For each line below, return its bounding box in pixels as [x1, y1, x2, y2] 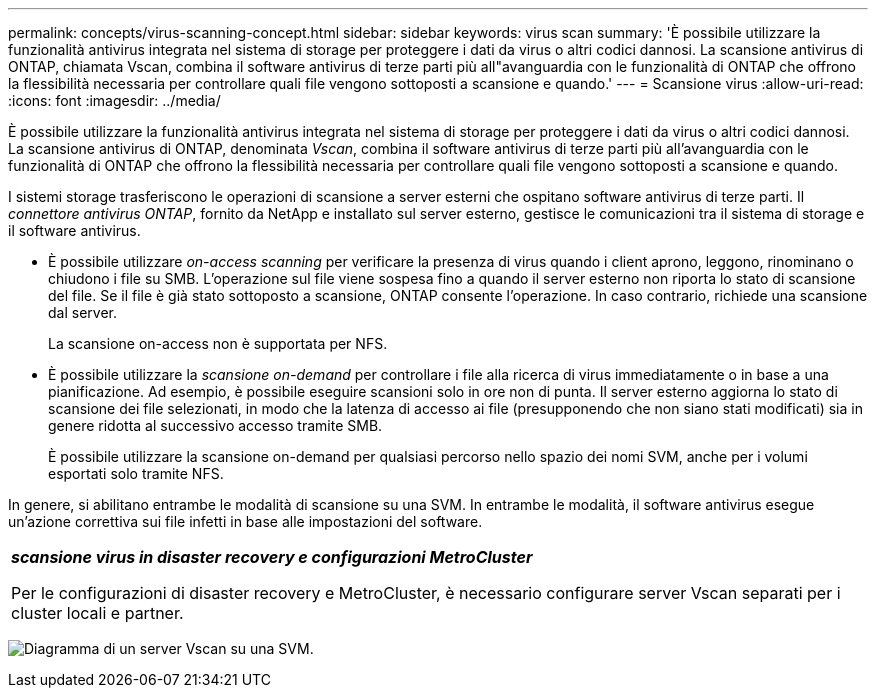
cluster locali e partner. [11, 603, 184, 623]
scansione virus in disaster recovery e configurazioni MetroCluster [11, 547, 533, 567]
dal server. [48, 304, 117, 321]
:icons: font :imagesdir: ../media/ [8, 92, 221, 109]
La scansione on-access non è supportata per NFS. [48, 335, 388, 352]
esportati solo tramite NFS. [48, 465, 224, 482]
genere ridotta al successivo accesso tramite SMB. [48, 417, 383, 434]
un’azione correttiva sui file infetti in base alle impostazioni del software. [8, 513, 483, 530]
